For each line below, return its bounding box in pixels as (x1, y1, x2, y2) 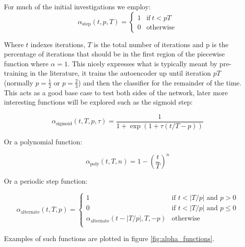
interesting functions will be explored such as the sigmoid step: (4, 97, 193, 107)
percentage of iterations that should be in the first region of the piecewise (4, 49, 225, 59)
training (4, 68, 28, 78)
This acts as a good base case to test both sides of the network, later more (4, 87, 228, 97)
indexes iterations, (30, 39, 85, 49)
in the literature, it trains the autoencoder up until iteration (29, 68, 211, 78)
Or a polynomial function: (4, 137, 82, 147)
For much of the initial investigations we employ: (4, 1, 151, 11)
